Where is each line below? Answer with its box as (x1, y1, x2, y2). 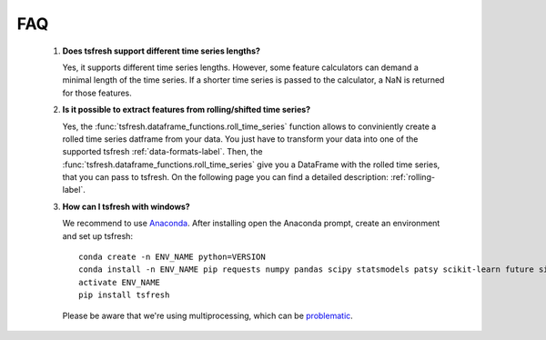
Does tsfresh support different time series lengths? (62, 45, 261, 56)
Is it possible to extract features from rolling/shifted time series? (62, 105, 311, 115)
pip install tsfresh (78, 290, 170, 300)
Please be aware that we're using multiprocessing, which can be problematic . (62, 310, 354, 321)
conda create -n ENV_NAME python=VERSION (78, 252, 266, 263)
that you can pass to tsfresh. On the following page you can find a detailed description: (62, 172, 389, 183)
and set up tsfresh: (62, 230, 134, 241)
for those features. (62, 87, 132, 98)
